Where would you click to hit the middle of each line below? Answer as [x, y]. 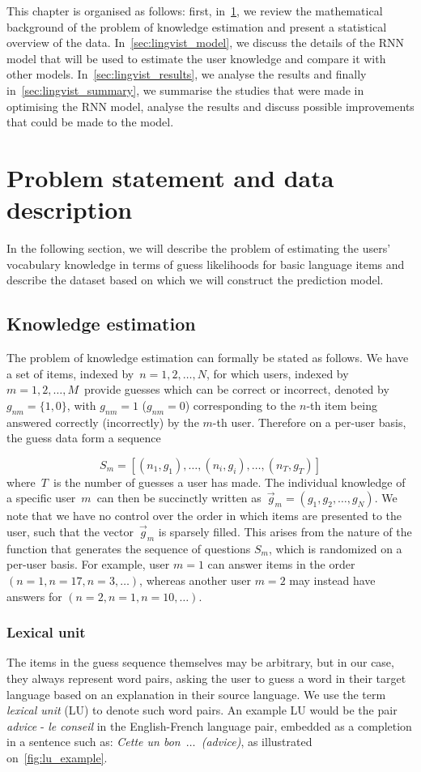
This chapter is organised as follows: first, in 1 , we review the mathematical [195, 11]
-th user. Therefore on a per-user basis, [309, 422]
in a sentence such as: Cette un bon [94, 742]
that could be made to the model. [90, 122]
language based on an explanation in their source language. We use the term [196, 694]
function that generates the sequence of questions [129, 548]
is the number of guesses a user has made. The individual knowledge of [229, 482]
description [70, 209]
